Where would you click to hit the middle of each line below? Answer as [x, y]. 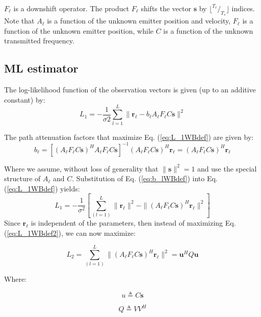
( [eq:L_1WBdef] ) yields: [42, 188]
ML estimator [41, 68]
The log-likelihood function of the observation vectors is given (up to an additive [130, 90]
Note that [19, 21]
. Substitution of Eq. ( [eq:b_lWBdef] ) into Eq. [145, 178]
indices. [243, 8]
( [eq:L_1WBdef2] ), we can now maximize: [70, 233]
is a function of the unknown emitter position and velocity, [139, 21]
